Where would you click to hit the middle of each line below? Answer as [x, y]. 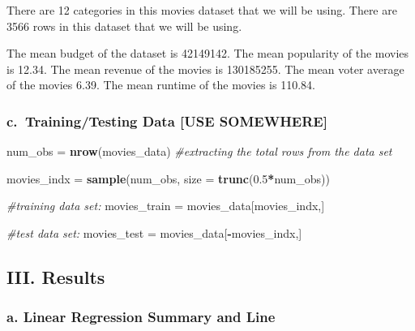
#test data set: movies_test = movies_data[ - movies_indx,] [154, 232]
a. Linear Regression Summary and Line [141, 317]
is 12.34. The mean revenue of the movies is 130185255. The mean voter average [205, 69]
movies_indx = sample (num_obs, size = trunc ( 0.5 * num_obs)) [168, 178]
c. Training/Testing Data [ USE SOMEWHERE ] [167, 120]
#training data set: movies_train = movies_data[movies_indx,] [166, 206]
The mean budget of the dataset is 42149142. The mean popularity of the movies [208, 53]
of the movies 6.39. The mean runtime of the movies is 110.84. [161, 85]
